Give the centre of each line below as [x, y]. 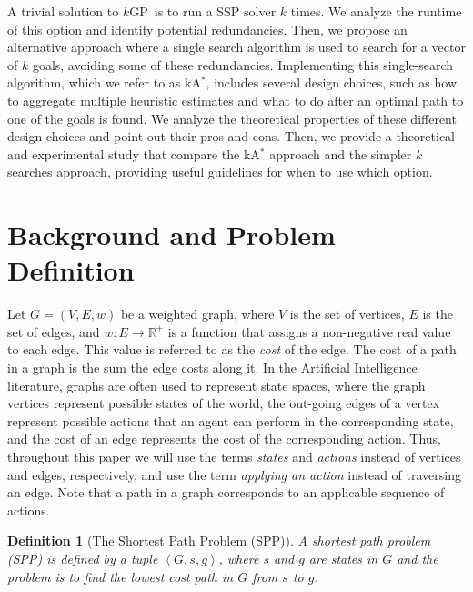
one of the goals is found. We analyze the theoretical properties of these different [232, 118]
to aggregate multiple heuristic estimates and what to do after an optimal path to [236, 100]
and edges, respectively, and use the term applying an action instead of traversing [235, 474]
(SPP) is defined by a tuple [83, 558]
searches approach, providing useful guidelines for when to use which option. [220, 172]
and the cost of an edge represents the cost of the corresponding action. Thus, [224, 439]
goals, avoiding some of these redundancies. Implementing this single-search [243, 64]
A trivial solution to [63, 11]
